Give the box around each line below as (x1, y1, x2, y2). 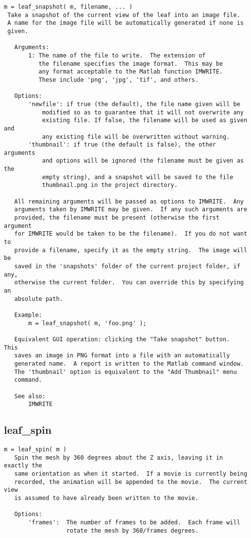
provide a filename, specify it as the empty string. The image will (14, 246, 248, 254)
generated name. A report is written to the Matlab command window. (14, 360, 244, 367)
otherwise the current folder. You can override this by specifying (14, 279, 244, 286)
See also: (14, 392, 46, 400)
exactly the (4, 462, 42, 469)
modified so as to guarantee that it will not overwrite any (42, 109, 244, 116)
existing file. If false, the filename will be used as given (42, 117, 248, 124)
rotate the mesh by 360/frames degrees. (66, 527, 199, 534)
